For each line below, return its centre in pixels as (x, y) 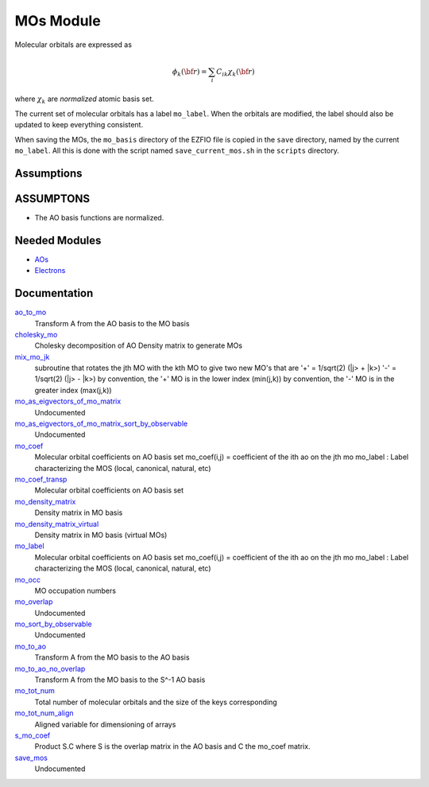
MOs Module (58, 21)
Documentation (54, 293)
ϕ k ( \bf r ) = (189, 72)
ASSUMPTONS (52, 199)
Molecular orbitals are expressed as (73, 45)
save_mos (31, 758)
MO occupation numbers (75, 590)
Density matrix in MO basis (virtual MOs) (101, 535)
